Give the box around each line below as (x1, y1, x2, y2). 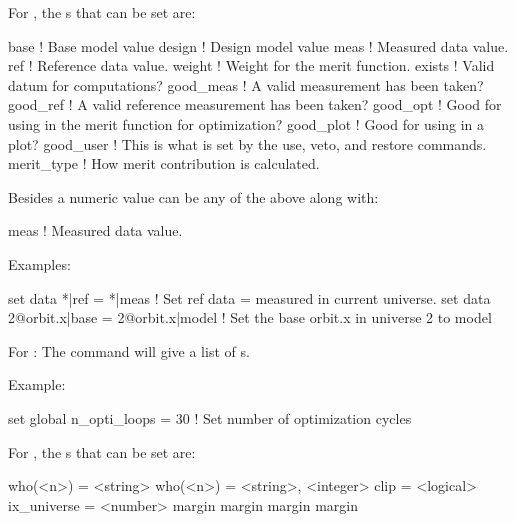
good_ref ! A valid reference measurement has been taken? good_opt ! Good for (8, 94, 502, 115)
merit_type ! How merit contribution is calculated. (8, 153, 320, 174)
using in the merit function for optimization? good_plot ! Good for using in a (8, 113, 485, 134)
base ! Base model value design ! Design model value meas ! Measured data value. (8, 35, 509, 56)
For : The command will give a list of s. (8, 340, 250, 361)
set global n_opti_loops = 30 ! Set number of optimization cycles (8, 407, 412, 428)
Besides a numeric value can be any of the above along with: (8, 186, 379, 207)
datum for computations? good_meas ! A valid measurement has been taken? (8, 74, 484, 95)
